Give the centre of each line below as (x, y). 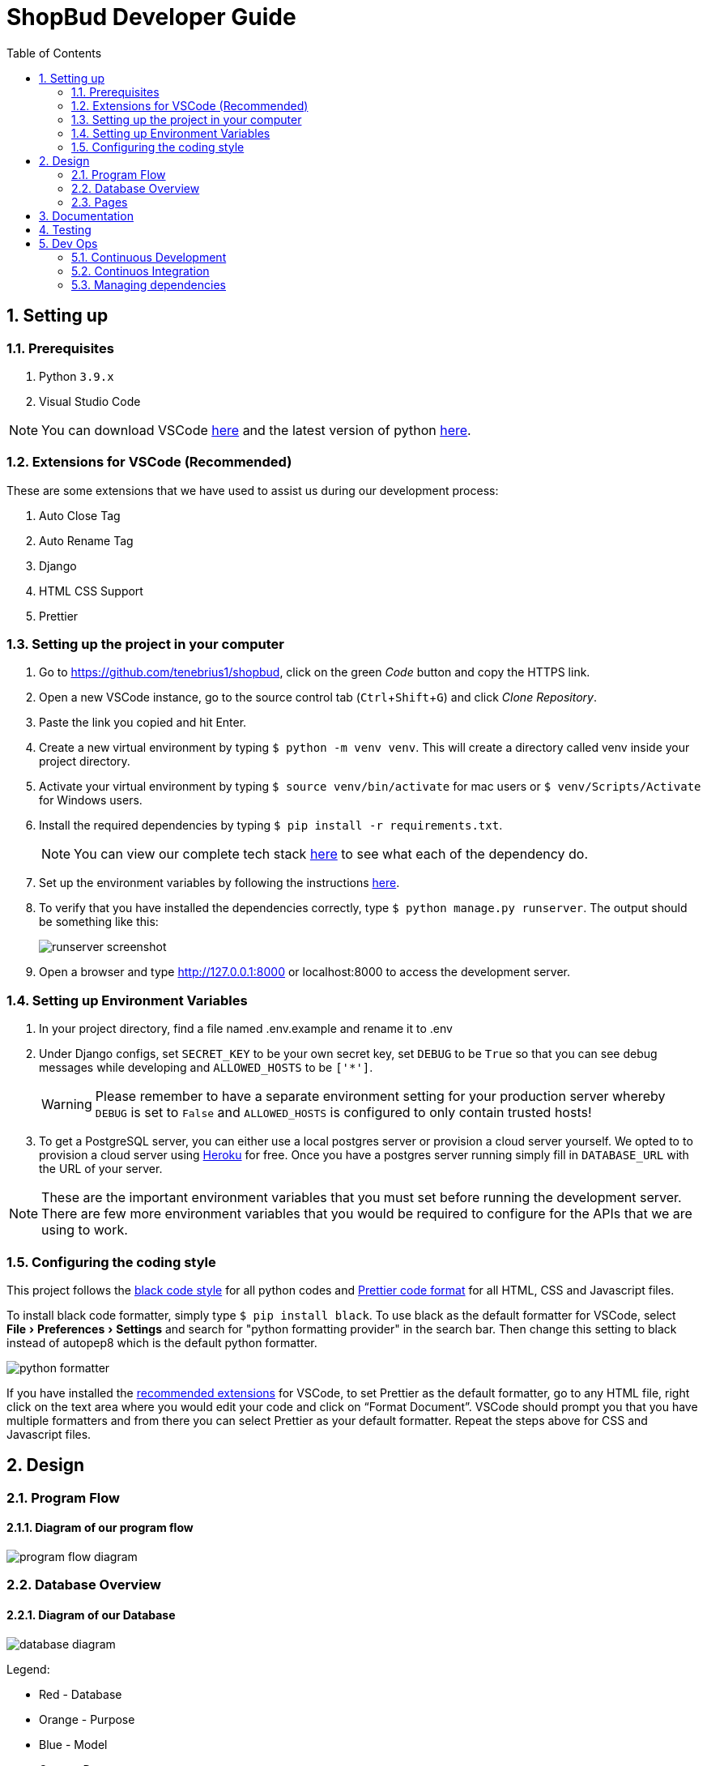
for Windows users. (91, 800)
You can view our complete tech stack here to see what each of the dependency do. (331, 854)
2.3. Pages (100, 202)
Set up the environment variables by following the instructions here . (219, 883)
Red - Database (81, 1694)
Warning (67, 1105)
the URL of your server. (101, 1169)
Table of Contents (54, 53)
